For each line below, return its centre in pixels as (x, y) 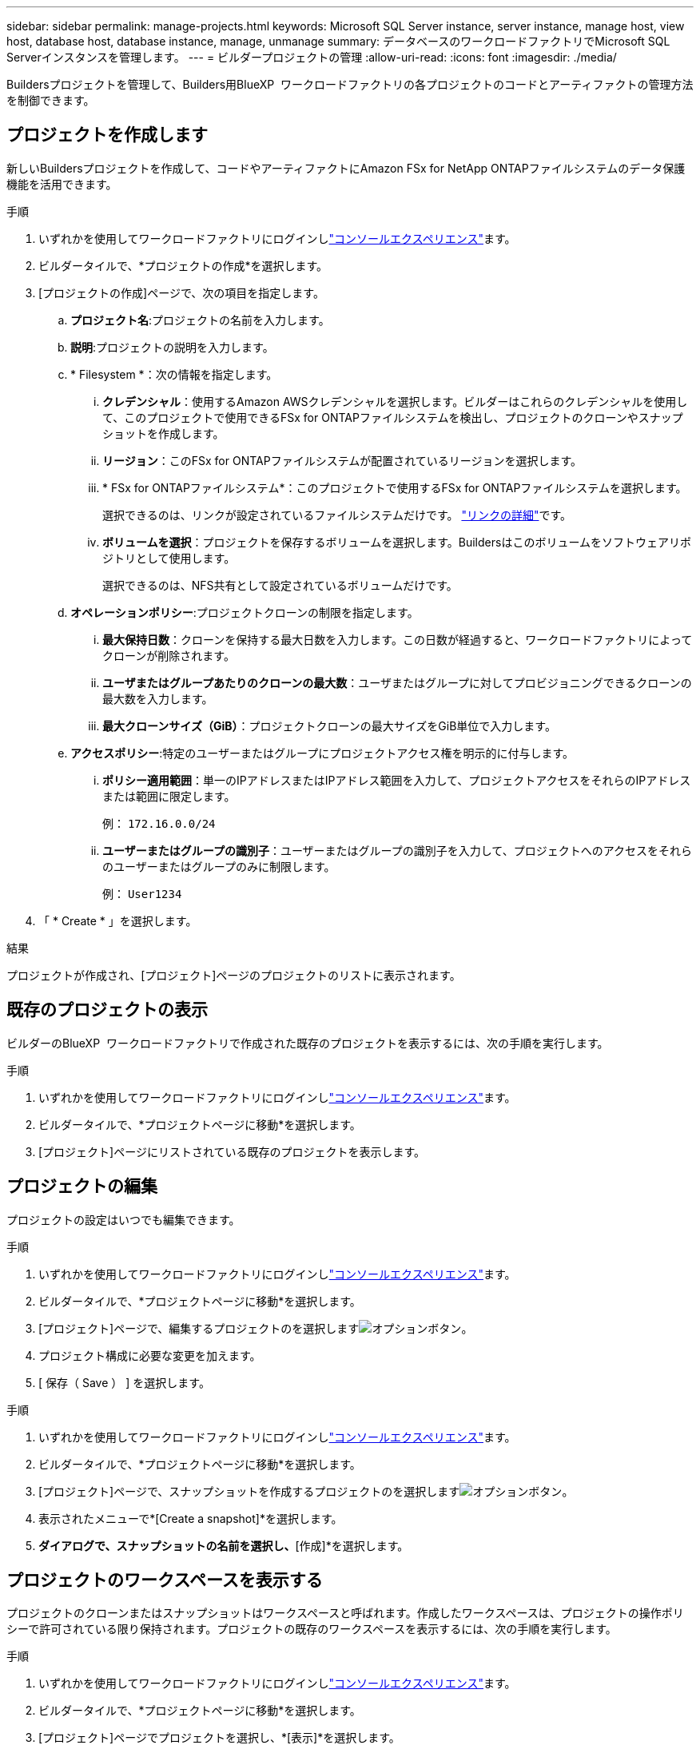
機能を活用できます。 (62, 184)
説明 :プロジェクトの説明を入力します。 (172, 347)
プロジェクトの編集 (82, 1187)
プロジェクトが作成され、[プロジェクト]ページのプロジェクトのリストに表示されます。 (234, 975)
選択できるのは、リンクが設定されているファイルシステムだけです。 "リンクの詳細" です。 (337, 515)
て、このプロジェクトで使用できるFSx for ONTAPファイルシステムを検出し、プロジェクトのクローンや (370, 417)
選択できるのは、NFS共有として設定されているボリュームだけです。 (280, 585)
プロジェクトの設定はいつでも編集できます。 (123, 1219)
